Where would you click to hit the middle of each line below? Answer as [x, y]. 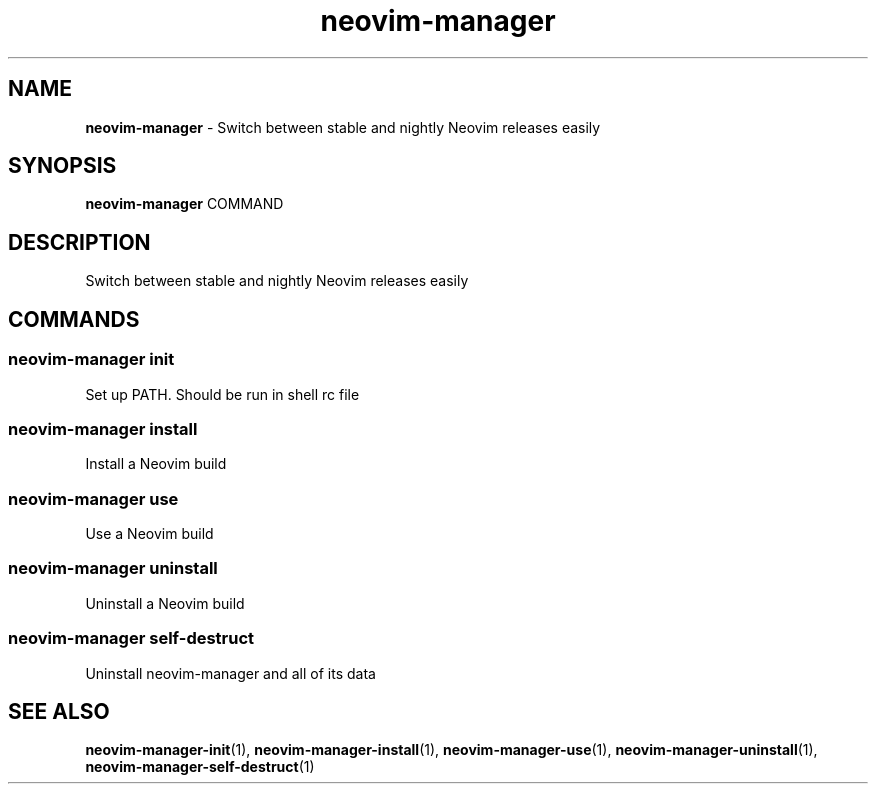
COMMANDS [74, 319]
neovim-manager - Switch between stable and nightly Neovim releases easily [343, 127]
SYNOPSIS [62, 166]
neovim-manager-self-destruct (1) [200, 767]
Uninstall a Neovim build [165, 603]
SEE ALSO [59, 711]
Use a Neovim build [149, 533]
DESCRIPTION [79, 242]
